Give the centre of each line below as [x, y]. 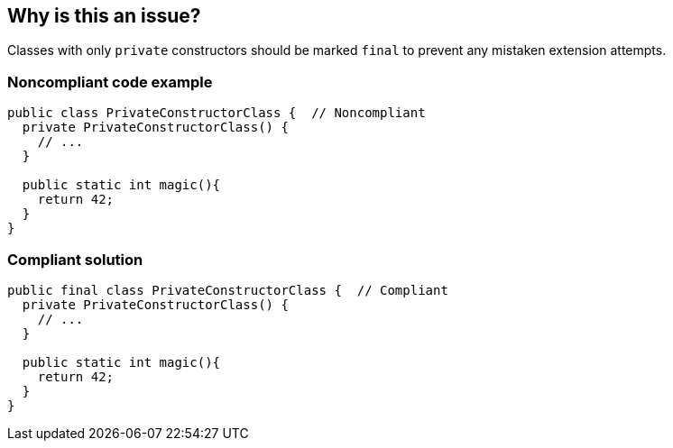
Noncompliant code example [110, 82]
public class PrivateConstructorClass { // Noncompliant [217, 113]
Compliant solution [75, 259]
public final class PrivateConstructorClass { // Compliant [228, 290]
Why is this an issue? [104, 16]
